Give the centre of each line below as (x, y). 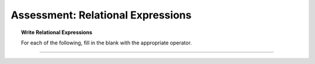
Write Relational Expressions (57, 32)
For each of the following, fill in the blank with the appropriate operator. (106, 43)
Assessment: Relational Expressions (101, 15)
